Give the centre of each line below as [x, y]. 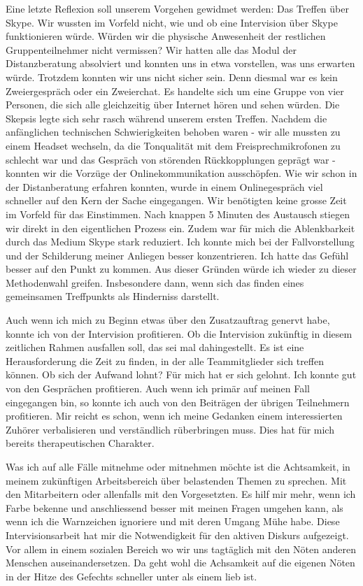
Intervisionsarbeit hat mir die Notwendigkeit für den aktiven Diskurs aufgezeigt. [177, 535]
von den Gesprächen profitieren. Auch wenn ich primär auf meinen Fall [158, 388]
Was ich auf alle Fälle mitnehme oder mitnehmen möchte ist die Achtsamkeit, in [178, 466]
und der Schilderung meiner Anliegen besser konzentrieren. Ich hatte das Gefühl [177, 255]
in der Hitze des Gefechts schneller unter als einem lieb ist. [131, 576]
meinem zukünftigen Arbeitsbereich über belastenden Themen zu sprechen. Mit [176, 480]
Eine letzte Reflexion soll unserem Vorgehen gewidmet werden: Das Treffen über [177, 8]
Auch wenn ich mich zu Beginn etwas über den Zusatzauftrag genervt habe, [168, 320]
